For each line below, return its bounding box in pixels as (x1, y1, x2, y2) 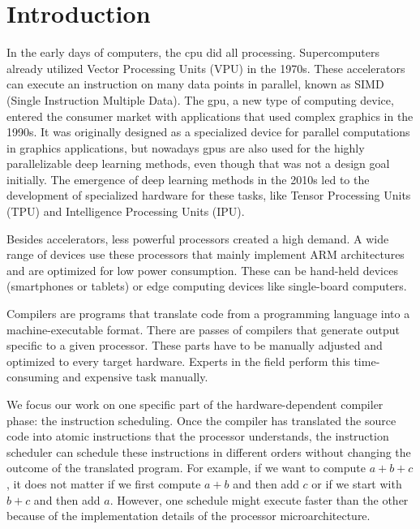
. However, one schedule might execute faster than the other (109, 491, 409, 508)
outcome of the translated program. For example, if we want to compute (6, 459, 366, 476)
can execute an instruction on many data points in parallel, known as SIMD (6, 75, 384, 92)
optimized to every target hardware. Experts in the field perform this (6, 352, 350, 369)
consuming (6, 368, 59, 385)
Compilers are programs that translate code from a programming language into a (6, 305, 410, 322)
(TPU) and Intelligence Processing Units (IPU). (6, 203, 245, 220)
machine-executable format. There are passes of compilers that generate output (6, 320, 401, 338)
